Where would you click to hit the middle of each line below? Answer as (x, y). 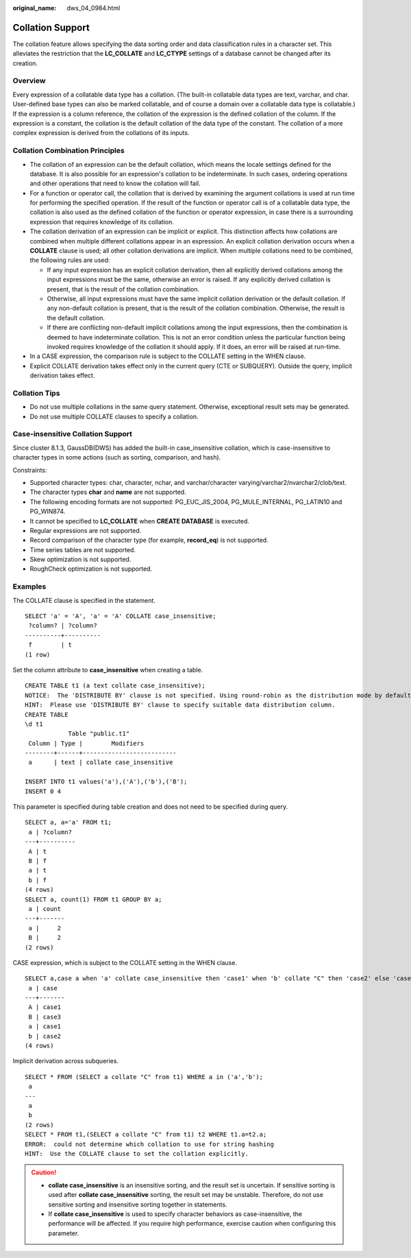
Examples (29, 586)
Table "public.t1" (99, 734)
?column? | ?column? (63, 626)
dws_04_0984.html (94, 8)
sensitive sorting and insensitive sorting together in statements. (138, 1204)
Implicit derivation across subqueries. (66, 1061)
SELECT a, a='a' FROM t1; (68, 822)
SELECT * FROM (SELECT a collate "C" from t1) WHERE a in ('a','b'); (144, 1077)
